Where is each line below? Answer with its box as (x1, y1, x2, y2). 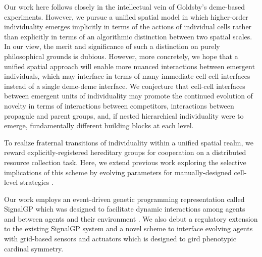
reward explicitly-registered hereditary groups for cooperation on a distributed (4, 147, 246, 158)
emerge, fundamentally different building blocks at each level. (4, 120, 194, 131)
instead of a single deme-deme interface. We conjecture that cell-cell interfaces (4, 80, 245, 91)
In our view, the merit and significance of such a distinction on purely (4, 41, 220, 52)
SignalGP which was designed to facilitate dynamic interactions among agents (4, 203, 245, 214)
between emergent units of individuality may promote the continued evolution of (4, 90, 253, 101)
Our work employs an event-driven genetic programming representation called (4, 193, 245, 204)
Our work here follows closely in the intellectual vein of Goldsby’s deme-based (4, 2, 245, 12)
